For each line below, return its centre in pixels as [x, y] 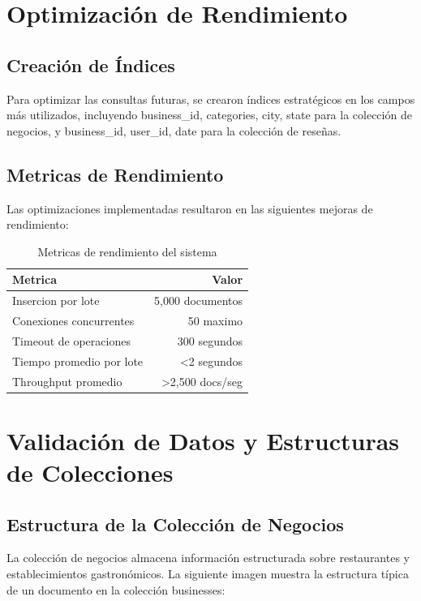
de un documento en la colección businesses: [116, 589]
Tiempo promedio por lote [78, 361]
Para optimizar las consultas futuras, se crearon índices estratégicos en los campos [211, 99]
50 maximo [215, 321]
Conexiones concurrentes [73, 321]
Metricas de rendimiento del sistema [127, 251]
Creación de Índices [91, 64]
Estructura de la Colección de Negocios [175, 524]
